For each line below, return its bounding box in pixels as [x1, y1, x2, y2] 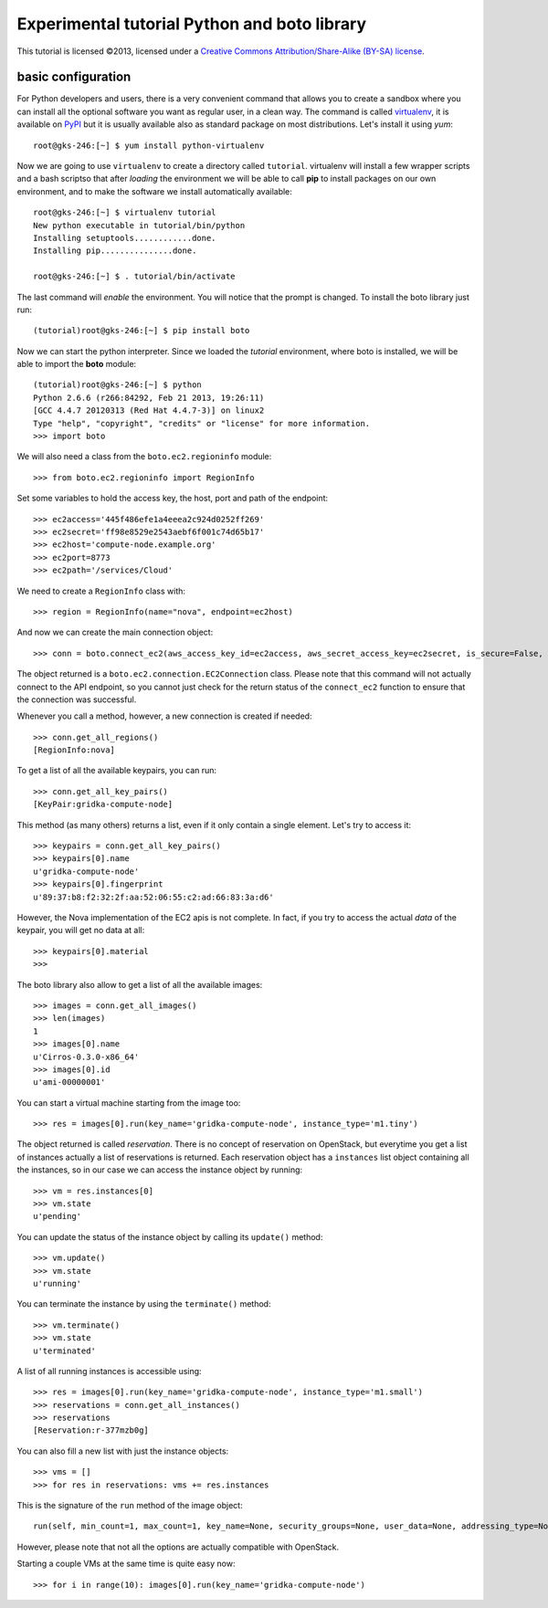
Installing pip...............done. [33, 246, 197, 256]
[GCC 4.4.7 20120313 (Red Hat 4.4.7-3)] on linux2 [33, 405, 265, 415]
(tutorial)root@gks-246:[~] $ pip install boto [33, 325, 250, 336]
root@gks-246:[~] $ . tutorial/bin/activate [33, 271, 237, 282]
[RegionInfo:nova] [33, 745, 116, 755]
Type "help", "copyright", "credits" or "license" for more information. [33, 418, 371, 428]
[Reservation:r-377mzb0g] [33, 1425, 150, 1435]
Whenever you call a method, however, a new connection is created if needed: [16, 710, 312, 721]
